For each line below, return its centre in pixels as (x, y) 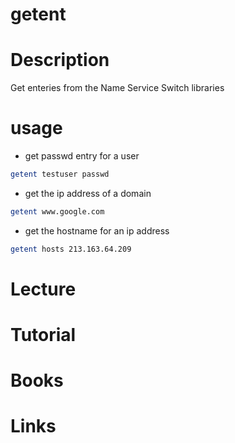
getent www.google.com (57, 211)
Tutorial (43, 335)
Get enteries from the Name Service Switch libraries (117, 88)
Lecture (43, 289)
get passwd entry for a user (82, 156)
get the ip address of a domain (88, 193)
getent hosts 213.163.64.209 (71, 249)
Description (60, 60)
